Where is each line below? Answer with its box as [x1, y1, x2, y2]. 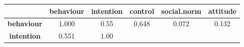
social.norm [161, 5, 201, 16]
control [129, 5, 154, 16]
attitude [208, 5, 236, 16]
